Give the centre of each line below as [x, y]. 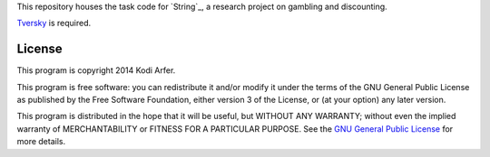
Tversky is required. [54, 23]
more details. [41, 142]
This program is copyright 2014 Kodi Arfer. [96, 70]
